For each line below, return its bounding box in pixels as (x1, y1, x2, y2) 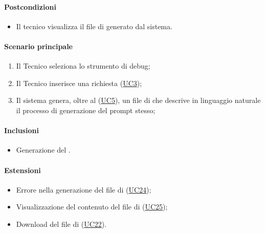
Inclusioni (4, 125, 39, 136)
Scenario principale (4, 40, 73, 51)
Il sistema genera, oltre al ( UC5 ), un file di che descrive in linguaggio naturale (16, 95, 261, 105)
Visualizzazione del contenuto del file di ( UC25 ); (16, 201, 168, 212)
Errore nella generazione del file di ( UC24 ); (16, 184, 151, 195)
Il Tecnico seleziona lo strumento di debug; (16, 60, 150, 71)
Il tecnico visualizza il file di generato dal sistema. (16, 20, 172, 31)
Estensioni (4, 164, 41, 175)
